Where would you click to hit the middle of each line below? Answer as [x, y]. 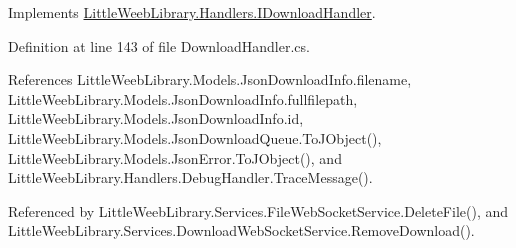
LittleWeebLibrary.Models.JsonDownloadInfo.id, [156, 118]
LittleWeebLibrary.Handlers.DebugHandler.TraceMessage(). [190, 177]
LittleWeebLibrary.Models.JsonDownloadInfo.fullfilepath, [183, 98]
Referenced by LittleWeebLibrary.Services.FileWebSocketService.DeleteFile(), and [258, 210]
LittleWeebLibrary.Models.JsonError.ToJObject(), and [175, 157]
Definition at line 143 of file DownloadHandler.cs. [159, 45]
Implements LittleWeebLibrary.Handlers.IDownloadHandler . [192, 12]
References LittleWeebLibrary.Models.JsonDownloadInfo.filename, [210, 79]
